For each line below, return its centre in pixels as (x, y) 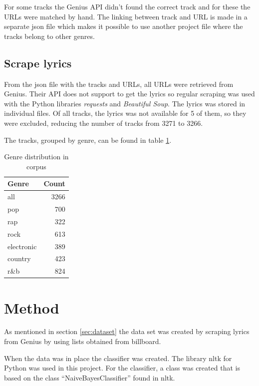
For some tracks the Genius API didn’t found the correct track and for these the (127, 6)
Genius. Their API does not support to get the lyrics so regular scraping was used (129, 94)
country (19, 258)
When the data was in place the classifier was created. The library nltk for (118, 358)
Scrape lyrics (38, 63)
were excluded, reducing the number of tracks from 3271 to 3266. (104, 123)
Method (32, 307)
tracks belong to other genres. (49, 36)
